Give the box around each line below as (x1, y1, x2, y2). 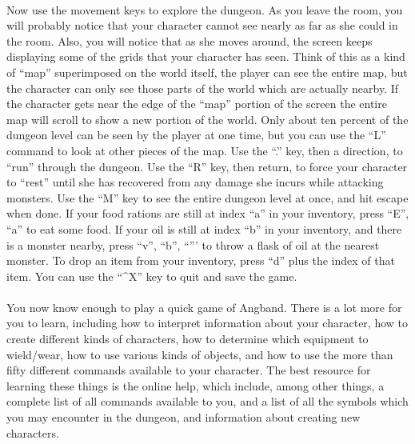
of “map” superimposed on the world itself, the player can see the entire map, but (6, 63, 408, 80)
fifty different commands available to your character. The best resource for (6, 362, 371, 378)
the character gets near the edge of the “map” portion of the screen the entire (6, 95, 387, 112)
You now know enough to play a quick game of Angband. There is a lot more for (6, 298, 402, 315)
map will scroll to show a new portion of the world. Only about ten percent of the (6, 110, 409, 127)
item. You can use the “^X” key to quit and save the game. (6, 267, 297, 284)
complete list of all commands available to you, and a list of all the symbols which (6, 393, 409, 410)
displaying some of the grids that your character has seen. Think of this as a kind (6, 48, 405, 65)
